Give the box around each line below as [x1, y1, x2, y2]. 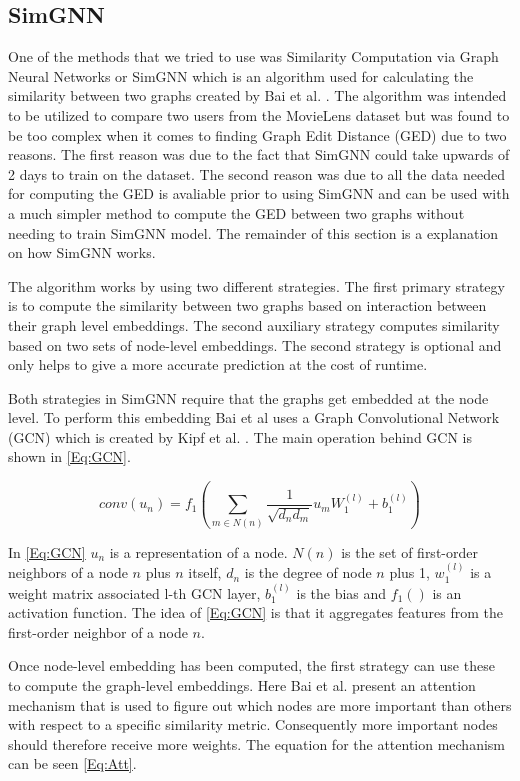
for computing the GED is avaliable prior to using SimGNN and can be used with [8, 183, 510, 204]
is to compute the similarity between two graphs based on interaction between [8, 295, 487, 316]
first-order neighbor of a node [8, 621, 188, 642]
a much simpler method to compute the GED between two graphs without [8, 202, 465, 223]
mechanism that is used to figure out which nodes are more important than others [8, 694, 512, 715]
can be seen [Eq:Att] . [8, 753, 137, 774]
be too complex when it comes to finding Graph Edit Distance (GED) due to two [8, 124, 507, 145]
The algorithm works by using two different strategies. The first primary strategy [8, 275, 505, 296]
